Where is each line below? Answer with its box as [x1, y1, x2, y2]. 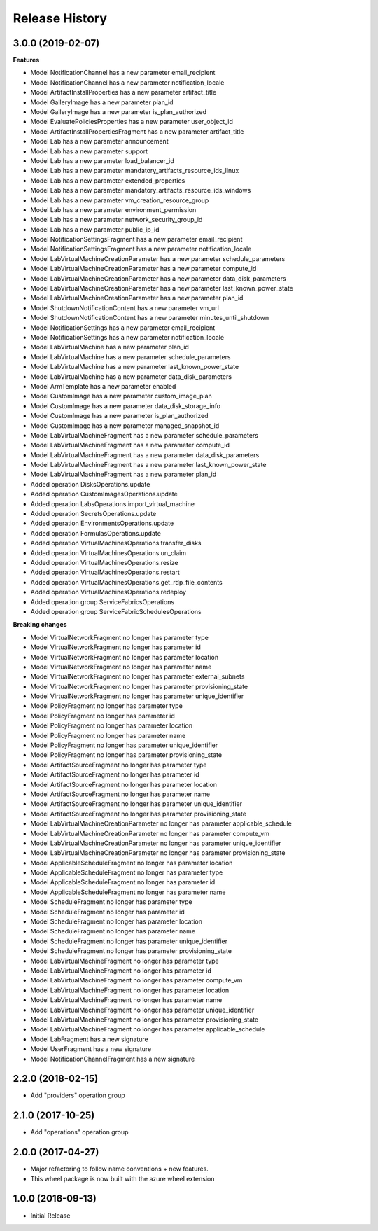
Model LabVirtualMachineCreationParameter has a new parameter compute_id [30, 265, 257, 273]
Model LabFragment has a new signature [30, 1035, 148, 1043]
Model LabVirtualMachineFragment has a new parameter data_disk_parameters [30, 450, 260, 459]
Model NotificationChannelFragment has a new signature [30, 1055, 195, 1063]
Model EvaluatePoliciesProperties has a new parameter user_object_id [30, 118, 234, 126]
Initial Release [30, 1211, 71, 1220]
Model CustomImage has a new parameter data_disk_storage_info [30, 401, 220, 410]
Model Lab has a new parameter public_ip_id [30, 225, 160, 234]
